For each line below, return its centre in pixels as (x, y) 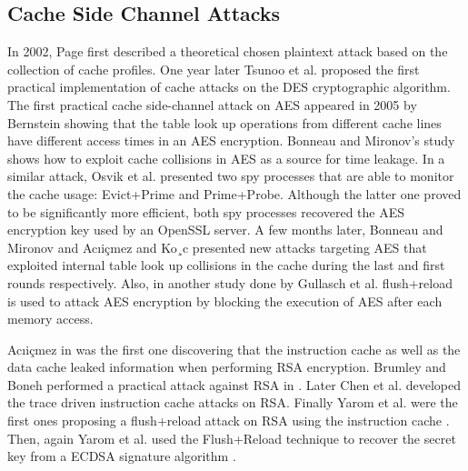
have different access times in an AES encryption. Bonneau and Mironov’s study (231, 140)
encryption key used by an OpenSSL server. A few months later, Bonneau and (225, 230)
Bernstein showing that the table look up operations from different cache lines (224, 122)
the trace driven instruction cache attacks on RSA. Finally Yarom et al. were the (233, 402)
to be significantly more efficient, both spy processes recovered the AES (206, 211)
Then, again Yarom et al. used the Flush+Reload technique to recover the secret (232, 438)
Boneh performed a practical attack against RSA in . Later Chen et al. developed (234, 384)
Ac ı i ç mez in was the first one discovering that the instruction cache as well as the (234, 349)
